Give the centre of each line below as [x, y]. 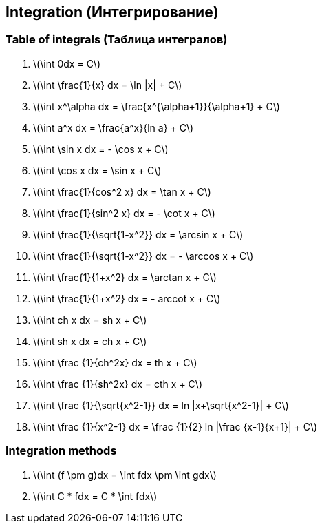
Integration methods [61, 451]
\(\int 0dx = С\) [67, 63]
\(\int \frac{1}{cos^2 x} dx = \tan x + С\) [122, 191]
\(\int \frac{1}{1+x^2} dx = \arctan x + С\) [125, 277]
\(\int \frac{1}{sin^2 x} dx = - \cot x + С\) [124, 213]
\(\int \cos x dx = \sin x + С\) [97, 170]
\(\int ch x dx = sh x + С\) [90, 320]
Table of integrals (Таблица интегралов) [117, 40]
